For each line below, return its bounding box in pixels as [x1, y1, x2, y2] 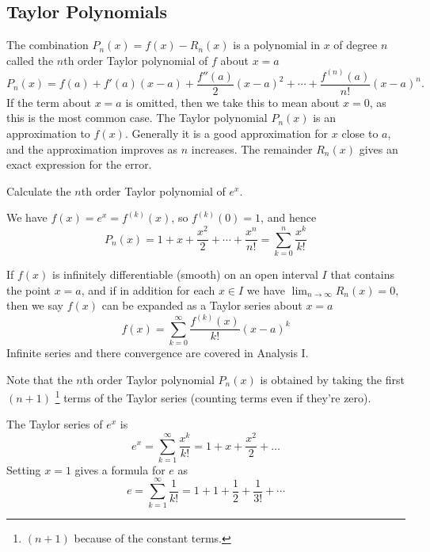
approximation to [6, 125, 90, 142]
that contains [330, 265, 394, 282]
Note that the [6, 371, 73, 387]
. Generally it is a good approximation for [124, 125, 329, 142]
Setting [6, 461, 41, 478]
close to [341, 125, 379, 142]
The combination [6, 36, 89, 53]
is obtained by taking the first [260, 371, 405, 387]
